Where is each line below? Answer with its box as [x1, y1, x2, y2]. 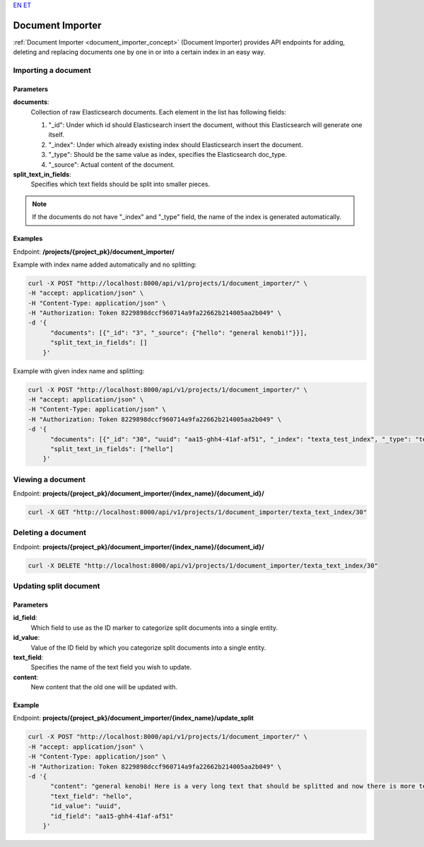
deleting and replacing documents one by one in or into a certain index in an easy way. [13, 48, 266, 57]
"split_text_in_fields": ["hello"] [50, 445, 174, 452]
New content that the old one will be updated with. [30, 683, 178, 691]
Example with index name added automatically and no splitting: [13, 260, 197, 269]
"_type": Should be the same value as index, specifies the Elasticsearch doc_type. [48, 151, 288, 159]
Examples [13, 234, 43, 243]
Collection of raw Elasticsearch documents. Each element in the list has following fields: [30, 107, 286, 116]
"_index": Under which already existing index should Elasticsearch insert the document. [48, 140, 303, 148]
